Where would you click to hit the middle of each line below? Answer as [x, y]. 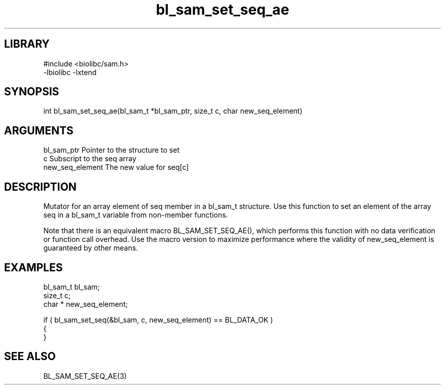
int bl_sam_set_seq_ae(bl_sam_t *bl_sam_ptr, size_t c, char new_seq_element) [173, 111]
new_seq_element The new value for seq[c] [116, 167]
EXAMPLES [34, 267]
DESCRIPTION [40, 187]
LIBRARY [27, 44]
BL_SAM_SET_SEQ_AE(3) [85, 376]
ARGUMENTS [39, 130]
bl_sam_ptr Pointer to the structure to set [112, 150]
